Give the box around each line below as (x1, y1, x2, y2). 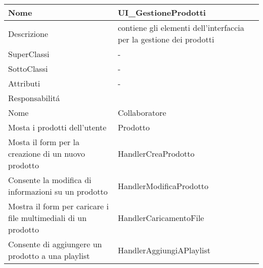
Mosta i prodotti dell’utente (8, 121, 107, 133)
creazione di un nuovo (8, 148, 85, 159)
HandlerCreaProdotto (117, 148, 195, 159)
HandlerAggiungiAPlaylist (117, 244, 210, 256)
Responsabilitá (8, 92, 60, 104)
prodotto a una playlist (8, 250, 90, 261)
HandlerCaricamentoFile (117, 212, 204, 224)
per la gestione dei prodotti (117, 33, 214, 45)
